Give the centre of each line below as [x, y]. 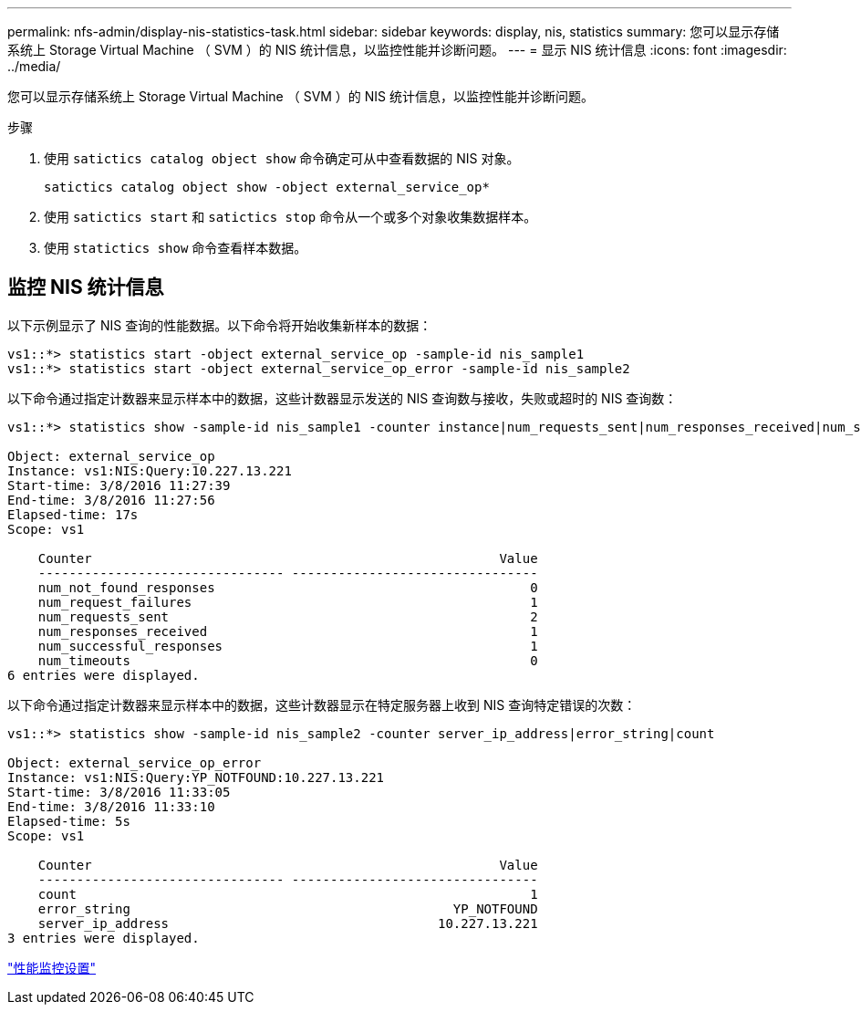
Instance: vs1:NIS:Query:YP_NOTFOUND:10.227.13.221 [196, 777]
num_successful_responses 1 [288, 646]
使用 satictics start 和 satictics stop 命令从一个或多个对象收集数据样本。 [290, 217]
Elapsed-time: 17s [73, 514]
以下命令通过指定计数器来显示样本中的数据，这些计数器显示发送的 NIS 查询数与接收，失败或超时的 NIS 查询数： [342, 398]
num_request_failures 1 [288, 602]
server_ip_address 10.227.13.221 [288, 923]
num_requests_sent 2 [288, 616]
